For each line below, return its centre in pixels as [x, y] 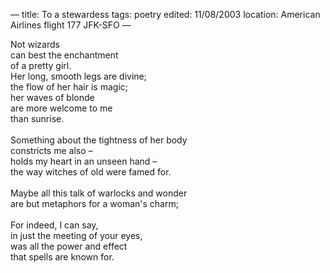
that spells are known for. [62, 257]
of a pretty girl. [41, 65]
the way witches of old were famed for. [91, 172]
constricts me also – [51, 150]
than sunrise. [37, 118]
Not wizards [35, 44]
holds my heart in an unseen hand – [84, 161]
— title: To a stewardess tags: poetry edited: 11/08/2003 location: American [165, 14]
